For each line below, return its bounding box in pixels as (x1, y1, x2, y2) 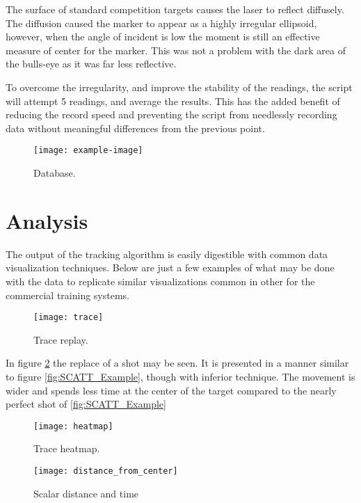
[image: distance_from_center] (33, 465, 178, 476)
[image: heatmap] (33, 421, 113, 431)
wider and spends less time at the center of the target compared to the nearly (6, 383, 337, 397)
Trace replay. (33, 332, 88, 346)
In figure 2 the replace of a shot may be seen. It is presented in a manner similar (6, 356, 349, 370)
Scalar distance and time (33, 486, 139, 500)
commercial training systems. (6, 287, 130, 302)
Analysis (6, 206, 88, 234)
